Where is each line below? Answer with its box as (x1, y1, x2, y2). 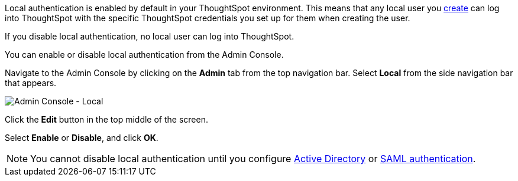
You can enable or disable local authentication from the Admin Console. (5, 50, 284, 60)
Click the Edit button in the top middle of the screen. (5, 114, 208, 124)
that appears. (5, 78, 57, 88)
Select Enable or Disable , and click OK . (5, 133, 158, 143)
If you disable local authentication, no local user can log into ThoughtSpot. (5, 31, 294, 41)
